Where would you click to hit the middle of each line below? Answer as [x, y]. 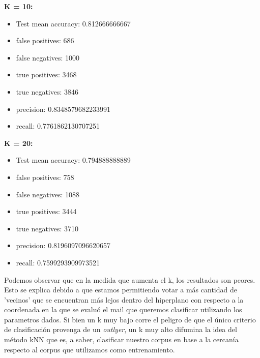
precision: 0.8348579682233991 [63, 109]
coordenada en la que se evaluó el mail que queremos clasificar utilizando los [123, 309]
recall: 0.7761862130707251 [58, 126]
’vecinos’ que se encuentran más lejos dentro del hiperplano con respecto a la [124, 299]
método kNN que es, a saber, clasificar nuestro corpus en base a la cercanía [121, 339]
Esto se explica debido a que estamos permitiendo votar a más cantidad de [121, 290]
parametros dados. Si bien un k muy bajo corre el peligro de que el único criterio [130, 319]
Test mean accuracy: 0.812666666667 [73, 23]
